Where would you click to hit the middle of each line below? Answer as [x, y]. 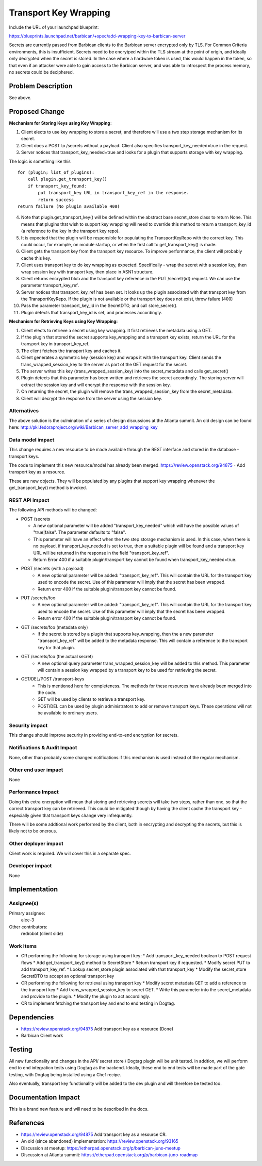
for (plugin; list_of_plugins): [56, 173]
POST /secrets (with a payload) [52, 569]
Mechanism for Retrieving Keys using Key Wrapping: [64, 321]
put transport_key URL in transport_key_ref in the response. [114, 193]
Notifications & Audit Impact [43, 748]
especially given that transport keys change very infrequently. [71, 815]
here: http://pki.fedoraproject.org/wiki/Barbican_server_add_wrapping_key [83, 427]
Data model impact [32, 439]
